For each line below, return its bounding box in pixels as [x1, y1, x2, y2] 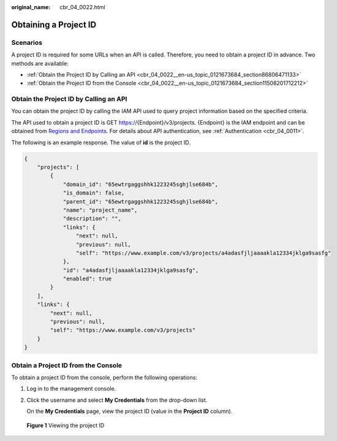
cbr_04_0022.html [59, 4, 105, 10]
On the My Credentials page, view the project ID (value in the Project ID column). [26, 408, 233, 415]
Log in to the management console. [26, 385, 116, 393]
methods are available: [11, 59, 69, 67]
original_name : [11, 4, 51, 10]
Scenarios [11, 38, 43, 47]
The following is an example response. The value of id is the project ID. [11, 139, 191, 146]
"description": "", [62, 215, 122, 222]
